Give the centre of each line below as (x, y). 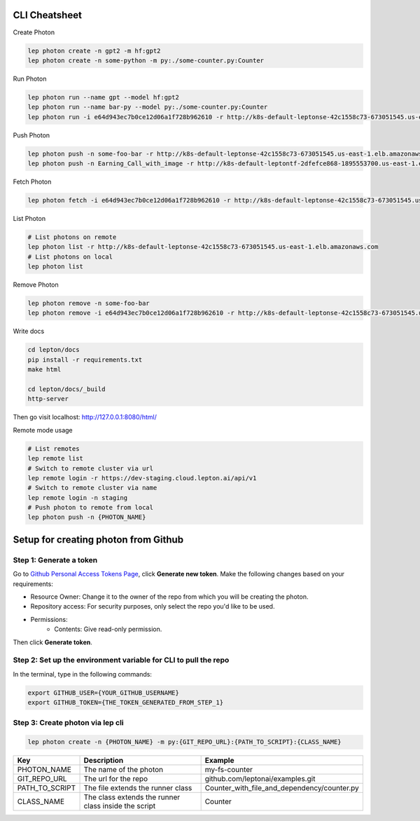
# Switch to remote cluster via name (92, 488)
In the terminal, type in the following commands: (82, 674)
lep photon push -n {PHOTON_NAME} (87, 517)
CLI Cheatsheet (47, 15)
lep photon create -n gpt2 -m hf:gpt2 (94, 50)
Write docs (29, 331)
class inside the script (120, 806)
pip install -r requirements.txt (85, 360)
